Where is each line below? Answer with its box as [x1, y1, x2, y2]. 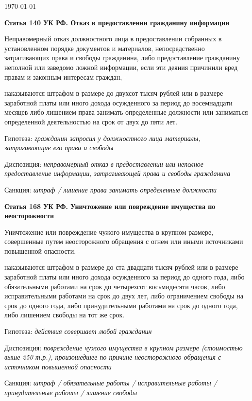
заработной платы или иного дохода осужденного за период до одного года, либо [4, 272, 245, 282]
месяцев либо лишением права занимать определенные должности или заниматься [4, 107, 248, 117]
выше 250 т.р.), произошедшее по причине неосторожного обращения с [4, 352, 221, 362]
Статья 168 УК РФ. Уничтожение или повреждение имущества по [4, 201, 216, 211]
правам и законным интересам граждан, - [4, 71, 127, 82]
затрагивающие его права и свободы [4, 142, 114, 153]
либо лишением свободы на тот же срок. [4, 310, 125, 320]
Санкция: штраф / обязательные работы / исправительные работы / [4, 378, 217, 388]
